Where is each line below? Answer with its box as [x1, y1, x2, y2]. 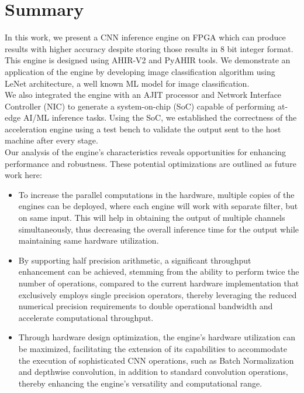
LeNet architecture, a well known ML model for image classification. [5, 77, 250, 89]
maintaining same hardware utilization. [18, 234, 159, 247]
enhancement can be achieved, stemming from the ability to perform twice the [18, 265, 299, 278]
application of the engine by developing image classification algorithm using [5, 65, 275, 77]
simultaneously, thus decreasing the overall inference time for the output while [18, 223, 299, 235]
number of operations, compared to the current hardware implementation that [18, 277, 299, 289]
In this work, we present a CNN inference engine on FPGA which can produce [5, 31, 286, 43]
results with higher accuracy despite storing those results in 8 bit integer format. [5, 42, 293, 54]
